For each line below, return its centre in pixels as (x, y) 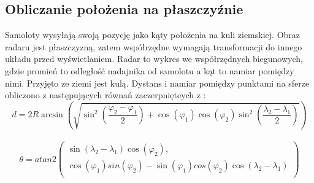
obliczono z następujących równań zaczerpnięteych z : (105, 95)
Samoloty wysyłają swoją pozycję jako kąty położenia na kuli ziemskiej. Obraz (153, 35)
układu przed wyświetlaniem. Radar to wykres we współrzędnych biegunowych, (154, 59)
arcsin (52, 115)
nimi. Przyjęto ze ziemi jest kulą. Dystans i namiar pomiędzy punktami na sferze (157, 83)
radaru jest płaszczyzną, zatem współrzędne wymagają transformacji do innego (154, 46)
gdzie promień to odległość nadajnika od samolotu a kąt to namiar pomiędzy (150, 70)
